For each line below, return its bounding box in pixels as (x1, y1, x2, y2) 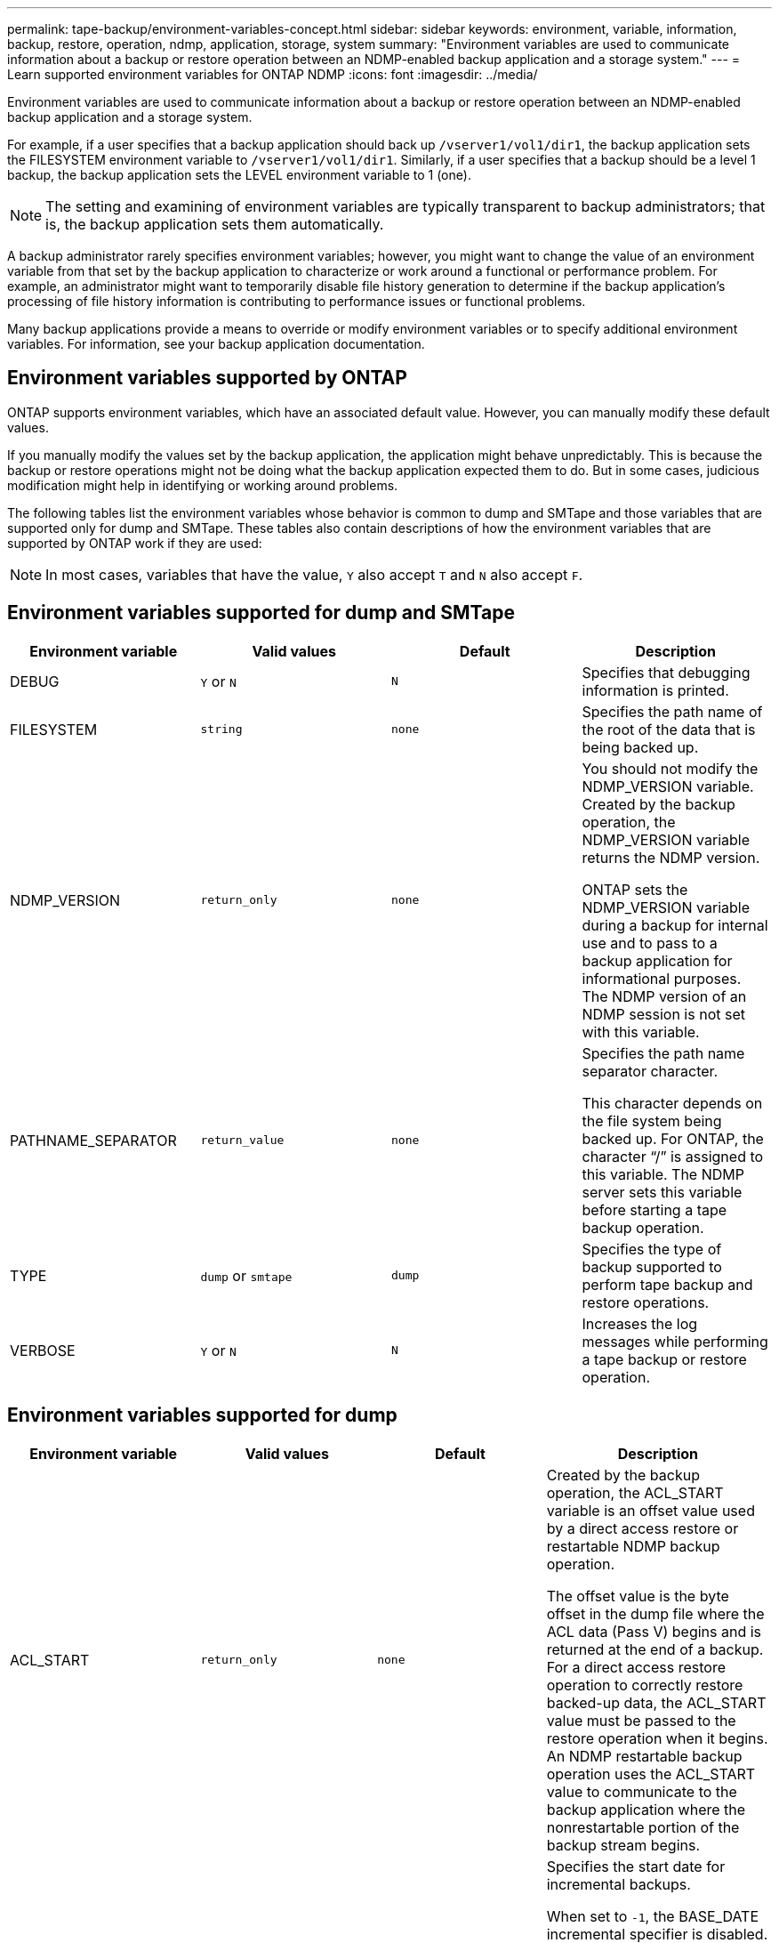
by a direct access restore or (546, 1519, 739, 1537)
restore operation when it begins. (546, 1729, 768, 1747)
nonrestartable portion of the (546, 1818, 740, 1836)
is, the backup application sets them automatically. (45, 215, 384, 233)
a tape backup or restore (582, 1350, 747, 1368)
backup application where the (546, 1800, 746, 1818)
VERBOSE (10, 1341, 76, 1359)
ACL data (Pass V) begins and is (546, 1622, 762, 1641)
